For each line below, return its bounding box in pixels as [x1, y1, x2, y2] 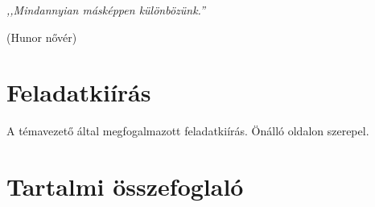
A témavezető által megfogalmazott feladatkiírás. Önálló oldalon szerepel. [6, 122, 369, 139]
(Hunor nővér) [6, 28, 77, 45]
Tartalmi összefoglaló [6, 170, 244, 203]
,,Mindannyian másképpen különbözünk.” [6, 2, 205, 18]
